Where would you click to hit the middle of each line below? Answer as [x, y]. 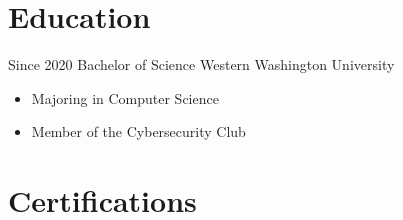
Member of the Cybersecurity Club [138, 131]
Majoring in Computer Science [125, 97]
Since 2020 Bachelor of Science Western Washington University [201, 64]
